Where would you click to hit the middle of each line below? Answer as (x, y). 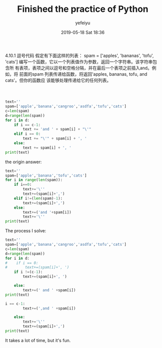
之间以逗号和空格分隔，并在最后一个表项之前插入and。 (96, 68)
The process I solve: (26, 231)
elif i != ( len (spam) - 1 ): (38, 198)
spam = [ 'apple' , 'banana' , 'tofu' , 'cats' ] (46, 175)
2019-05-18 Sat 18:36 (83, 32)
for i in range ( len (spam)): (34, 180)
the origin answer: (23, 162)
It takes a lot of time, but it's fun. (38, 340)
